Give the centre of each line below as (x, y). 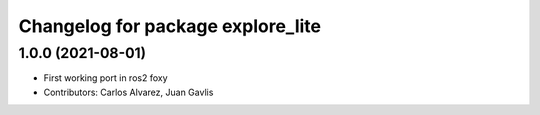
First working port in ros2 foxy (106, 78)
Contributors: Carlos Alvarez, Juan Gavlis (128, 92)
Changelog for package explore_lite (170, 26)
